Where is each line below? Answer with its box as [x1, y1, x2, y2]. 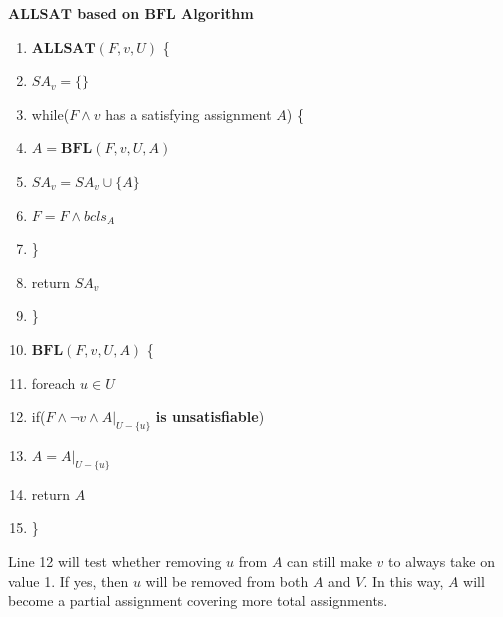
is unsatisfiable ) [155, 406, 265, 427]
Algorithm [181, 3, 254, 23]
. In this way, [363, 570, 444, 591]
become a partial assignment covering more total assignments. [8, 590, 388, 611]
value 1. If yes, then [8, 570, 129, 591]
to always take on [388, 550, 496, 571]
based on [77, 3, 140, 23]
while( [31, 103, 70, 124]
